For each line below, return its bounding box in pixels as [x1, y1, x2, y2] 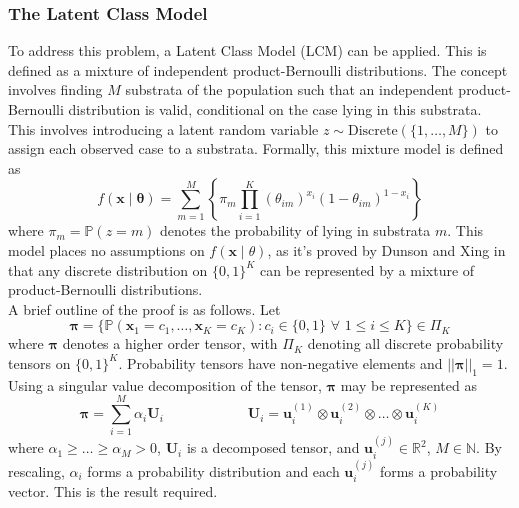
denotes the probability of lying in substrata [160, 220, 431, 241]
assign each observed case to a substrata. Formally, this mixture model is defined [8, 138, 504, 159]
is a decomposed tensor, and [186, 437, 360, 458]
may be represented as [340, 374, 477, 395]
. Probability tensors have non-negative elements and [118, 352, 443, 373]
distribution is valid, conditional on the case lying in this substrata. [68, 99, 482, 119]
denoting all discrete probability [307, 333, 504, 354]
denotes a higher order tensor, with [62, 333, 278, 354]
